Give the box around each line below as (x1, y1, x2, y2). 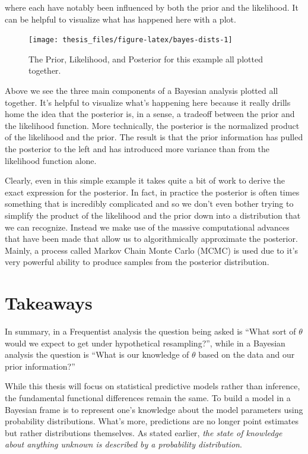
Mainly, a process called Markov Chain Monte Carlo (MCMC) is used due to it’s (5, 244, 299, 256)
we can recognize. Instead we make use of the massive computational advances (5, 220, 290, 233)
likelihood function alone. (5, 154, 97, 166)
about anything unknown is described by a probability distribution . (5, 438, 242, 450)
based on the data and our (198, 348, 295, 361)
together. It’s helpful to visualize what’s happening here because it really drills (5, 96, 291, 108)
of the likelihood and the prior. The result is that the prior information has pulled (5, 131, 303, 143)
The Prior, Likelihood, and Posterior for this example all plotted (28, 52, 263, 65)
